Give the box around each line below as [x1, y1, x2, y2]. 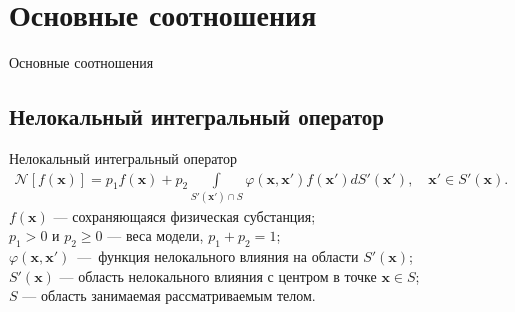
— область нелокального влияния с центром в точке [59, 265, 377, 286]
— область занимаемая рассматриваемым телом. [22, 285, 316, 306]
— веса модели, [107, 225, 204, 246]
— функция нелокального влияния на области [77, 246, 359, 267]
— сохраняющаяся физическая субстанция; [53, 205, 316, 226]
